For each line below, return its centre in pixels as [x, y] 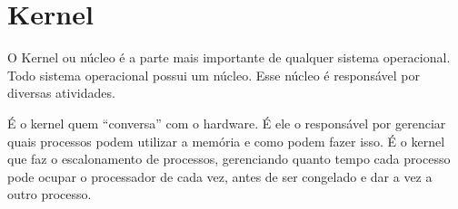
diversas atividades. [61, 93]
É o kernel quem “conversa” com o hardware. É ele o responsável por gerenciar [227, 123]
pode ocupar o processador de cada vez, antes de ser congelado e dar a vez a [220, 176]
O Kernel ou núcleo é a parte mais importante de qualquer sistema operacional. [229, 57]
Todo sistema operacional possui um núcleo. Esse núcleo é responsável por [214, 75]
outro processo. [50, 194]
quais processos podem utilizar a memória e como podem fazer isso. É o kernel [226, 141]
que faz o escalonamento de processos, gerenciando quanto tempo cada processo [229, 159]
